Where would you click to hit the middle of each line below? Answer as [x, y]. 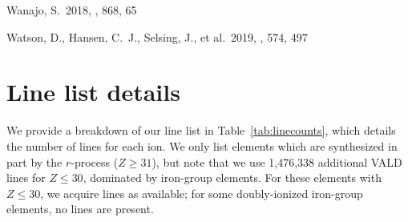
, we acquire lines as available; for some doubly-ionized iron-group [202, 193]
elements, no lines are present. [80, 209]
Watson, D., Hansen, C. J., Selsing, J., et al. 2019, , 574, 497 [157, 36]
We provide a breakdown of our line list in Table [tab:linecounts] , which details [201, 130]
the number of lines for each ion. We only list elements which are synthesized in [202, 145]
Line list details [93, 92]
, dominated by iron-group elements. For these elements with [232, 178]
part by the [34, 161]
